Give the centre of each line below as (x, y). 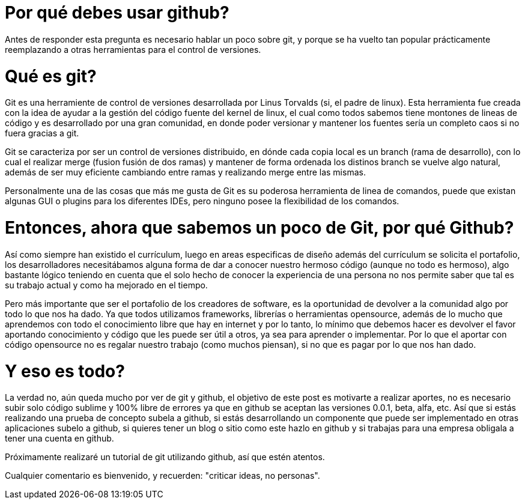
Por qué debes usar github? (117, 13)
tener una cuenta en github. (59, 439)
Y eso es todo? (65, 371)
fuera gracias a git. (42, 133)
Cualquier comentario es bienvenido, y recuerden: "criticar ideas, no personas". (162, 476)
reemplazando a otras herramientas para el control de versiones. (133, 49)
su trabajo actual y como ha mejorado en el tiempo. (106, 285)
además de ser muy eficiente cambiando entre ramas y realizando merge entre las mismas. (185, 172)
